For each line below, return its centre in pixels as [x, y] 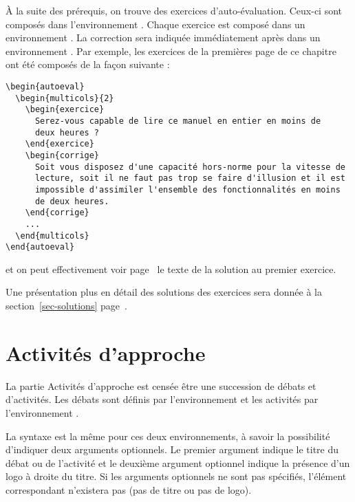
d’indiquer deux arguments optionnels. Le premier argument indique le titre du [172, 449]
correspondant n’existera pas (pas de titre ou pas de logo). [129, 489]
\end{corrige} [57, 213]
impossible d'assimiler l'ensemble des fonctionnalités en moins [187, 189]
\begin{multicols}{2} [65, 98]
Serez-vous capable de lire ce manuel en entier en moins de [178, 121]
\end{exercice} [60, 144]
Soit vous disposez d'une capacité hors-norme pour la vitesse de [190, 167]
